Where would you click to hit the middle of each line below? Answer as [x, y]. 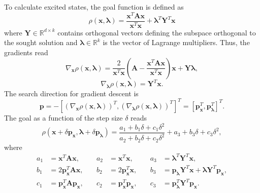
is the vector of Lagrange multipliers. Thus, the [176, 42]
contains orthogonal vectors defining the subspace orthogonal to [157, 32]
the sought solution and [41, 42]
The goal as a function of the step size [63, 117]
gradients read [26, 52]
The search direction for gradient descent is [71, 93]
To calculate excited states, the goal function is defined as [94, 7]
